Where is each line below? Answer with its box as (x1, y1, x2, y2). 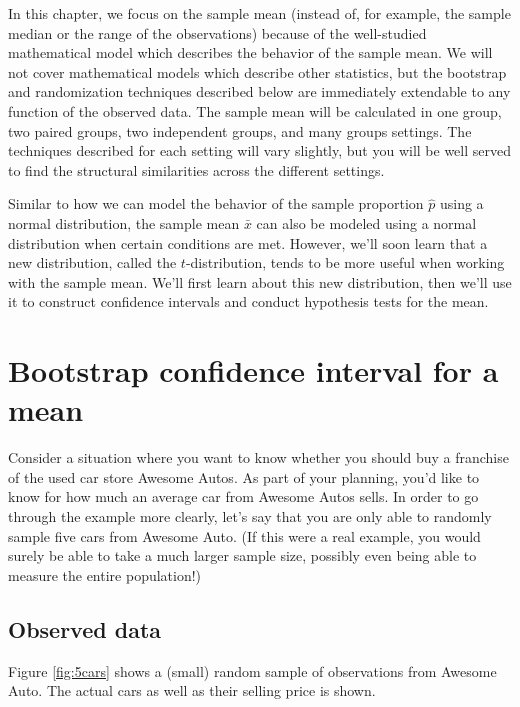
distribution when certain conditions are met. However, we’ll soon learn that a (8, 232, 488, 253)
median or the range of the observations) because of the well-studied (8, 22, 427, 43)
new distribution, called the (8, 252, 177, 273)
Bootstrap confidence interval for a (8, 350, 499, 391)
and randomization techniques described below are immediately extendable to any (8, 81, 511, 102)
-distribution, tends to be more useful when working (185, 252, 505, 273)
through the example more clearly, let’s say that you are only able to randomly (8, 506, 492, 526)
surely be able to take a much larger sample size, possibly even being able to (8, 545, 477, 566)
